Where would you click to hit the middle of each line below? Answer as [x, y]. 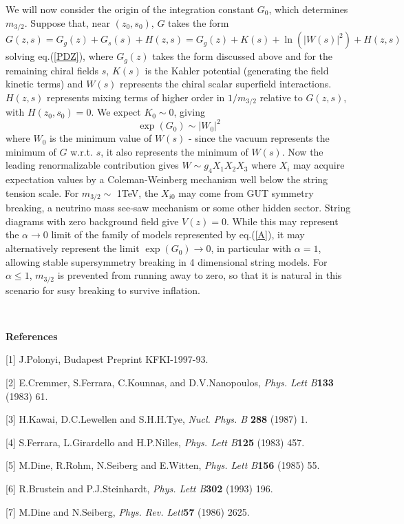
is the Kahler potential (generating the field [237, 70]
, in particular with [251, 248]
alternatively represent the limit [73, 248]
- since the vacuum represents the [259, 138]
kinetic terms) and [44, 84]
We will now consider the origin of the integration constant [130, 9]
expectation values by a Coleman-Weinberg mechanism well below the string [167, 179]
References [32, 336]
